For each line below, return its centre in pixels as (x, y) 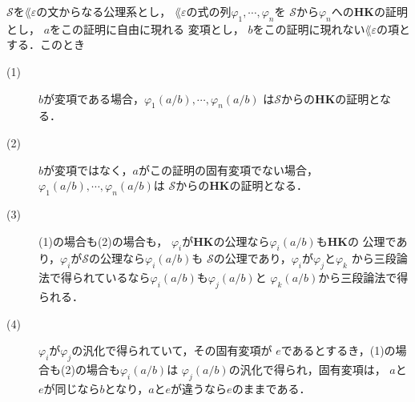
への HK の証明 (369, 11)
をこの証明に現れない (309, 28)
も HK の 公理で (356, 241)
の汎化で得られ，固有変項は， (307, 369)
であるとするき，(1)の (338, 350)
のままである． (271, 388)
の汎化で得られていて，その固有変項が (172, 350)
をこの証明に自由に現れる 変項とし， (147, 28)
